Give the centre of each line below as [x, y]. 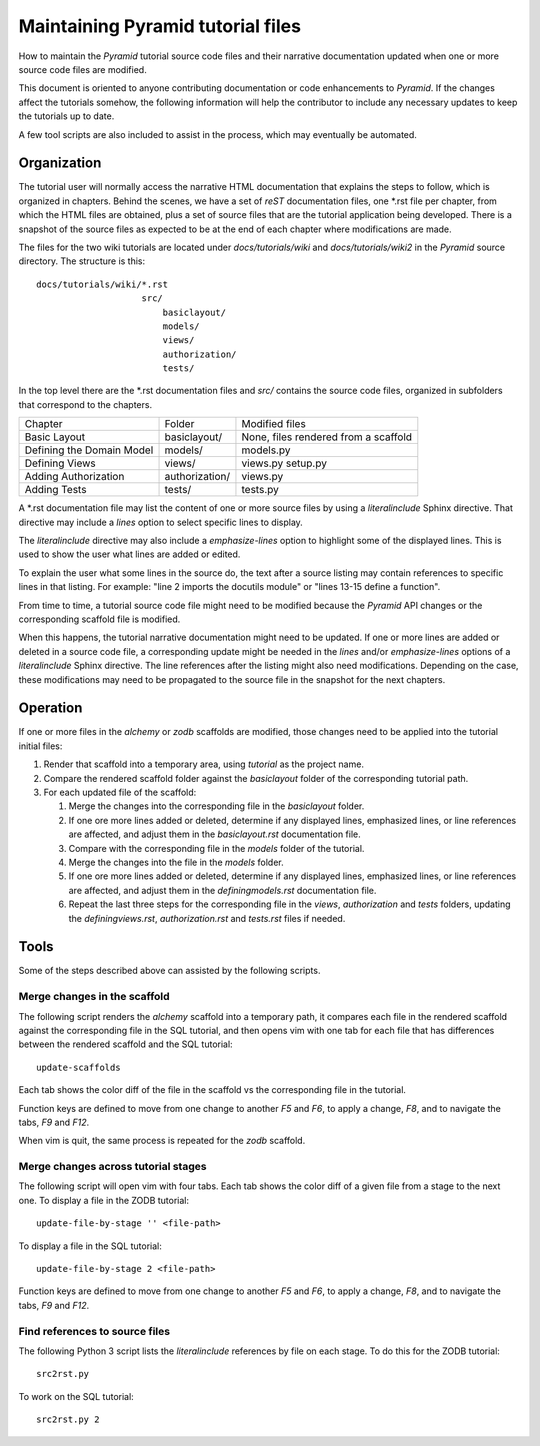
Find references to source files [94, 1331]
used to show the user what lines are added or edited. [129, 554]
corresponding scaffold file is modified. [99, 619]
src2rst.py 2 [68, 1419]
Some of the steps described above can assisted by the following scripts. [169, 971]
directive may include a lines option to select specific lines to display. [161, 522]
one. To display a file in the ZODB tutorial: [104, 1200]
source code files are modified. [82, 69]
